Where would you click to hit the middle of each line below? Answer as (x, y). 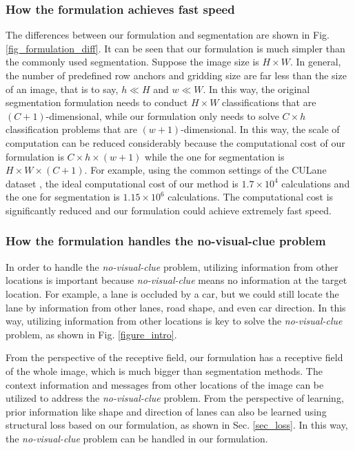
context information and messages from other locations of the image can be (165, 384)
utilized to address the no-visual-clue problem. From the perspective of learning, (175, 398)
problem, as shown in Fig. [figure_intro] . (91, 334)
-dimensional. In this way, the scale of (260, 129)
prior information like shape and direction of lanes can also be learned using (166, 411)
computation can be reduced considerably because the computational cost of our (175, 142)
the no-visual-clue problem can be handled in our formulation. (137, 438)
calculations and (316, 183)
